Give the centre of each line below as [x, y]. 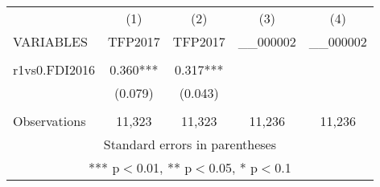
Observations [50, 121]
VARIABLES [50, 41]
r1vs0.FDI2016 [54, 69]
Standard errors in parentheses [190, 144]
